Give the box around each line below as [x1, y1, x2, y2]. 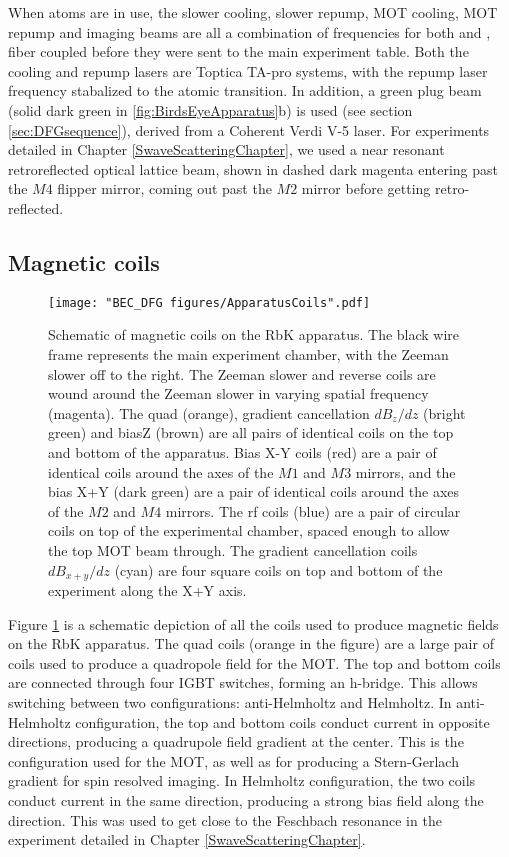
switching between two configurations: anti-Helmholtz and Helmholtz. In [8, 691, 452, 712]
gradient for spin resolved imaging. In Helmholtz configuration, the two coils [8, 770, 476, 791]
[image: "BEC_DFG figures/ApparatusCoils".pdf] [48, 295, 371, 310]
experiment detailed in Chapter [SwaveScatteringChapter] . [8, 829, 366, 850]
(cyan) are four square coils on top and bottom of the [114, 559, 443, 580]
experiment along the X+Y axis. [48, 579, 247, 600]
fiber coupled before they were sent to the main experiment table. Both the [8, 41, 469, 62]
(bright [423, 402, 466, 423]
